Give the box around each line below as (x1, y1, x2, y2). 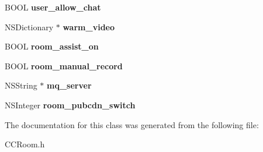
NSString (5, 79, 37, 91)
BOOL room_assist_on (5, 40, 99, 52)
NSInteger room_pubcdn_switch (5, 98, 136, 111)
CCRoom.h (5, 138, 45, 150)
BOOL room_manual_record (5, 59, 123, 72)
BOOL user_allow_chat (5, 1, 101, 13)
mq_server (47, 79, 92, 91)
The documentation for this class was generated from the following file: (5, 118, 259, 130)
